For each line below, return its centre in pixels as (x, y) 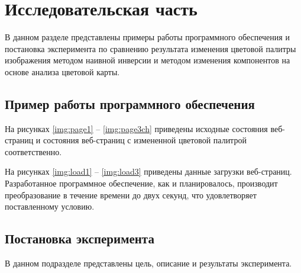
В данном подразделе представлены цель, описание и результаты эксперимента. (148, 263)
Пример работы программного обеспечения (130, 103)
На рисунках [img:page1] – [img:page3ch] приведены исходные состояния (136, 128)
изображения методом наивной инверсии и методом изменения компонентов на (148, 60)
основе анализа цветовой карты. (62, 71)
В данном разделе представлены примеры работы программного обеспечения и (147, 37)
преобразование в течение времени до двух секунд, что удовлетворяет (131, 195)
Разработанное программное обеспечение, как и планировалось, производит (141, 183)
